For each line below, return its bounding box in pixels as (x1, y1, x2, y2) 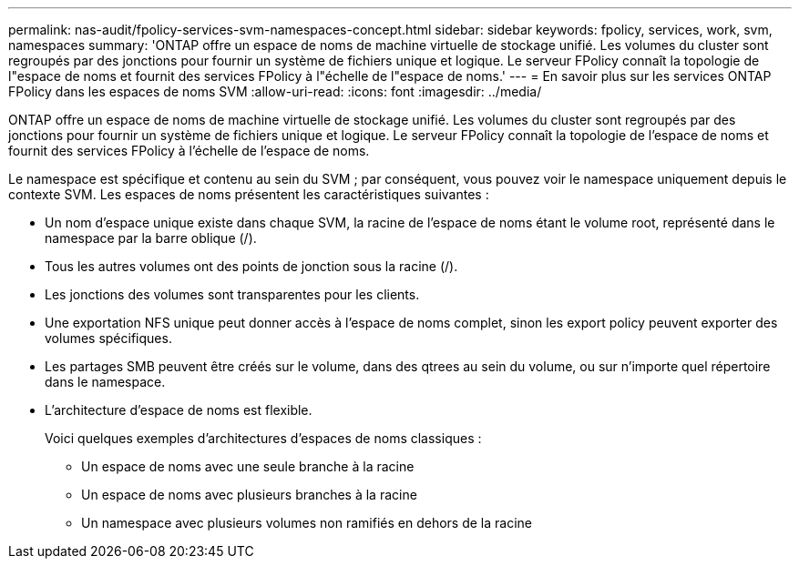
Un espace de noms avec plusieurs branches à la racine (81, 487, 417, 502)
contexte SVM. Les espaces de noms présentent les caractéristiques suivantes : (8, 187, 489, 202)
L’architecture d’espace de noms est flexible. (45, 402, 312, 418)
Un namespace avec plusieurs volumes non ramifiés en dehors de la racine (81, 515, 532, 531)
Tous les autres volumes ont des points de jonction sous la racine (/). (45, 258, 458, 274)
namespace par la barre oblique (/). (45, 230, 257, 246)
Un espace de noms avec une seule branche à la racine (81, 459, 415, 474)
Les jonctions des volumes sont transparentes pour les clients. (45, 287, 420, 302)
